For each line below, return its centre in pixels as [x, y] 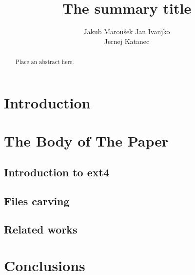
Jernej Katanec [127, 41]
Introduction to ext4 [57, 172]
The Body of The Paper [86, 141]
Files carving [37, 201]
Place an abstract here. [45, 62]
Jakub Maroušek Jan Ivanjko [127, 32]
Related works [41, 229]
